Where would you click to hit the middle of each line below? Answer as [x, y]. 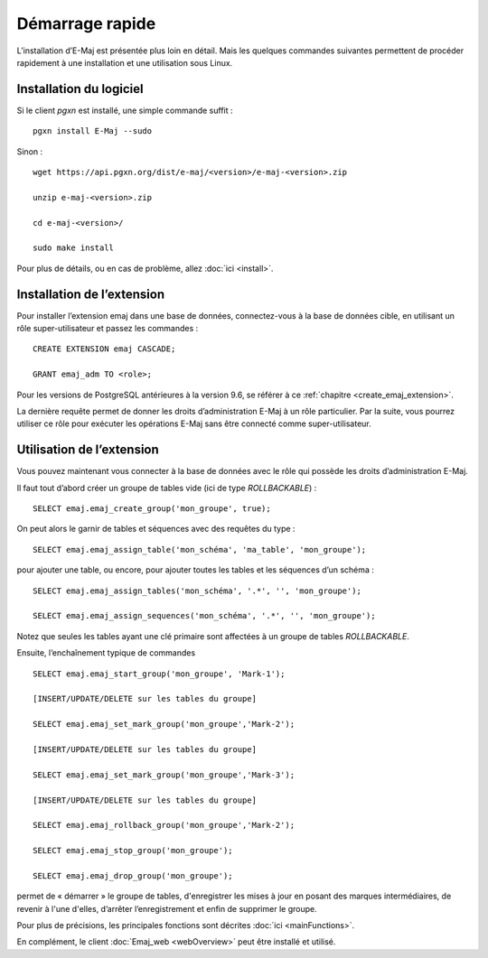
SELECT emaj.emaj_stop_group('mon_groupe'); [133, 851]
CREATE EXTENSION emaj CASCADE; [104, 349]
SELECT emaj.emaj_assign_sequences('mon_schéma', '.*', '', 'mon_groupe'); [204, 616]
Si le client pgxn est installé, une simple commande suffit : [125, 110]
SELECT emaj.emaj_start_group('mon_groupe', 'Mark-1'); [159, 674]
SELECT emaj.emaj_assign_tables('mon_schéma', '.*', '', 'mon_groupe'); [197, 591]
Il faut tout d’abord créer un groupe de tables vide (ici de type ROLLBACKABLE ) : [167, 488]
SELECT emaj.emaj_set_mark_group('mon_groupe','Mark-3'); [164, 775]
